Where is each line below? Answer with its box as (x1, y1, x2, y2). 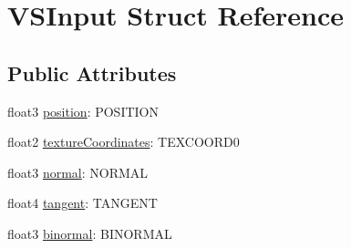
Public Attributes (7, 58, 177, 87)
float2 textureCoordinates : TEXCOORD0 (7, 132, 240, 151)
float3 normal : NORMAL (7, 162, 149, 181)
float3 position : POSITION (7, 101, 159, 120)
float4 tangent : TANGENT (7, 193, 158, 212)
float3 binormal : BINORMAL (7, 223, 172, 243)
